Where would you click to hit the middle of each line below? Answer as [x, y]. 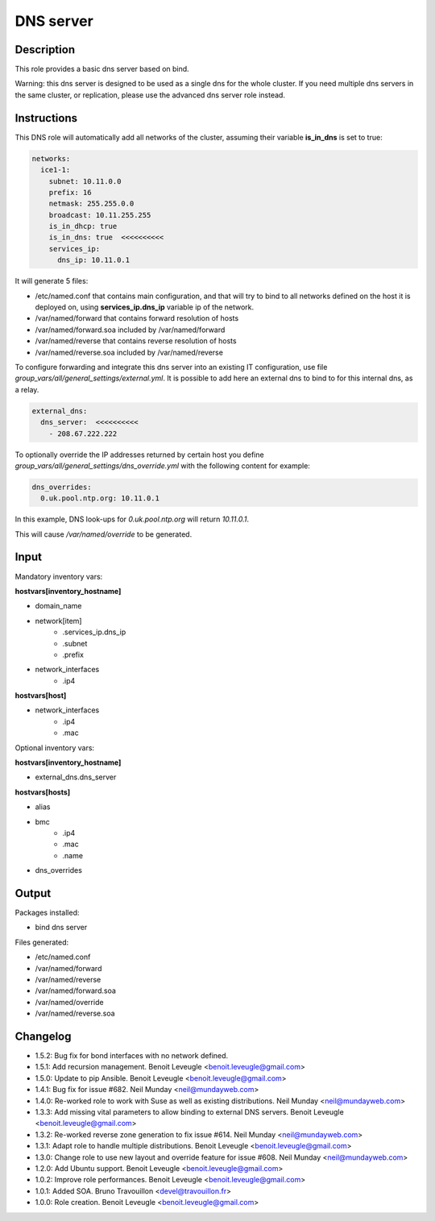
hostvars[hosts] [43, 792]
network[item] [58, 621]
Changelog [43, 1036]
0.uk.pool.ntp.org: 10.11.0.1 [100, 498]
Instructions [46, 118]
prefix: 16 [70, 192]
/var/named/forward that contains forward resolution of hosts [137, 318]
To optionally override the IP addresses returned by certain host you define [140, 455]
